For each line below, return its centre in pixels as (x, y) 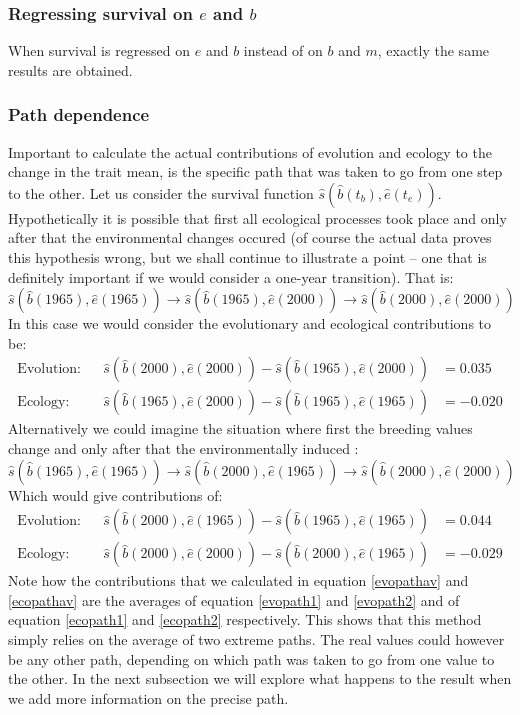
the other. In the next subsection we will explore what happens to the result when (260, 678)
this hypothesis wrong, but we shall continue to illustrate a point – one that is (247, 257)
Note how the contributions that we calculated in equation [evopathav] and (238, 580)
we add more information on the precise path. (148, 697)
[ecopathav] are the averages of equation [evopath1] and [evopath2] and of (234, 599)
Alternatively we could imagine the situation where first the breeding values (240, 428)
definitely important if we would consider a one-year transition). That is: (231, 276)
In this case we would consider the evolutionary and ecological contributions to (250, 323)
